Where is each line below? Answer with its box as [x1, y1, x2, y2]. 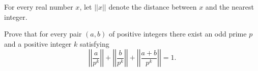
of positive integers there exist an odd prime [108, 28, 247, 39]
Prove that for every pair [4, 28, 82, 39]
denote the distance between [108, 2, 197, 12]
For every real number [4, 2, 73, 12]
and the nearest [205, 2, 254, 12]
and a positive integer [4, 38, 72, 49]
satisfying [79, 38, 109, 49]
